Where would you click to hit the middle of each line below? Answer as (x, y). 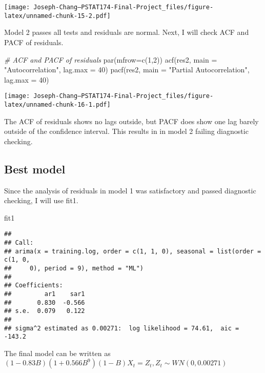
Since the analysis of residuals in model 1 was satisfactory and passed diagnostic (130, 190)
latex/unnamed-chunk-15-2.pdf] (57, 16)
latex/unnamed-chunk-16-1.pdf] (57, 104)
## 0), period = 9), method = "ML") (74, 268)
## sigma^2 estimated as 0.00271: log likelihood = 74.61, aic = (122, 328)
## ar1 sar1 (45, 294)
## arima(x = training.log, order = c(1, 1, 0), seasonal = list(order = (133, 251)
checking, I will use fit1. (41, 200)
